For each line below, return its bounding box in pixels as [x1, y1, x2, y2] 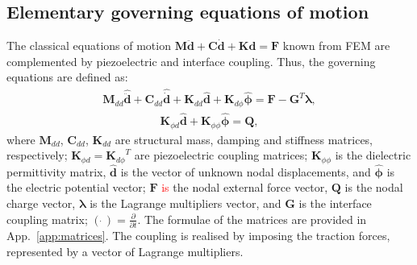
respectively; [6, 147, 68, 164]
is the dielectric [335, 147, 411, 164]
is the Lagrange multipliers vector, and [90, 195, 281, 212]
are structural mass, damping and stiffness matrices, [115, 130, 373, 147]
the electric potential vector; [6, 179, 146, 196]
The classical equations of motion [6, 37, 171, 54]
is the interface [298, 195, 372, 212]
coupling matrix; [6, 210, 88, 227]
